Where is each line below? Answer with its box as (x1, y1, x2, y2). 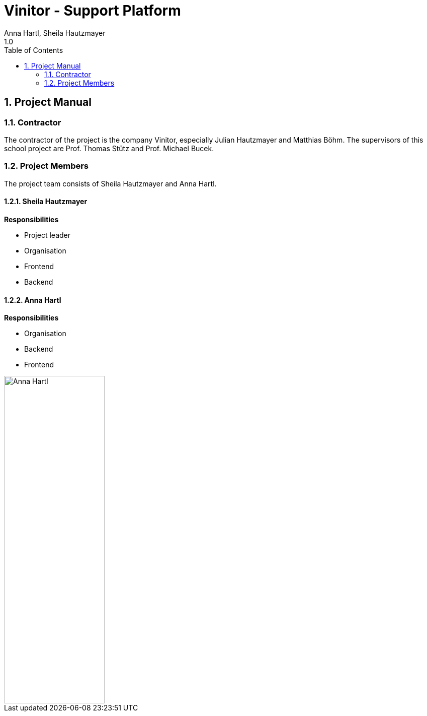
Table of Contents (4, 45, 63, 54)
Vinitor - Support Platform (4, 2, 181, 19)
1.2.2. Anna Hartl (4, 295, 61, 304)
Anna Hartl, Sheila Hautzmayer (4, 28, 106, 37)
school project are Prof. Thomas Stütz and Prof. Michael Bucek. (4, 144, 214, 153)
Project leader (24, 230, 70, 239)
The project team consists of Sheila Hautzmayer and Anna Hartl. (4, 179, 217, 188)
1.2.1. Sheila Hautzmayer (4, 197, 88, 206)
